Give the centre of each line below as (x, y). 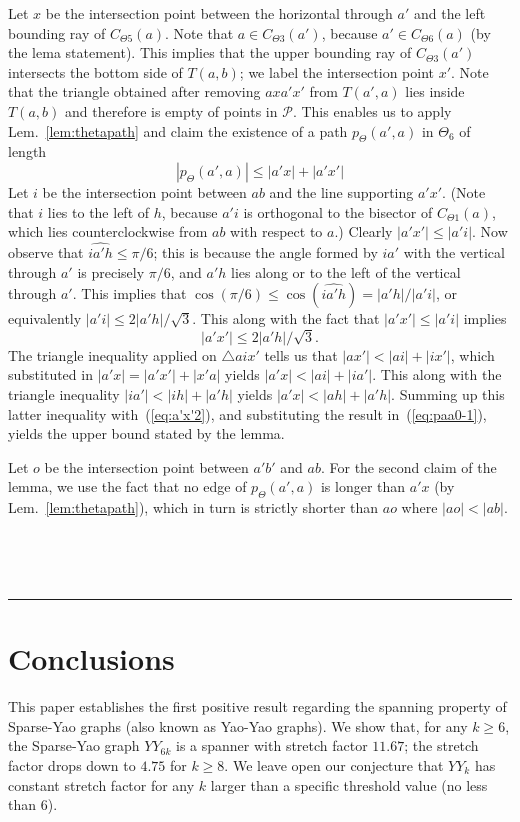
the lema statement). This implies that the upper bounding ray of (210, 52)
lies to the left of (98, 211)
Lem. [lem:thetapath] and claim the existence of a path (178, 130)
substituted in (50, 374)
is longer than (363, 486)
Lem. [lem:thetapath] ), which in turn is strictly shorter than (193, 507)
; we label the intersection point (337, 71)
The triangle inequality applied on (112, 354)
